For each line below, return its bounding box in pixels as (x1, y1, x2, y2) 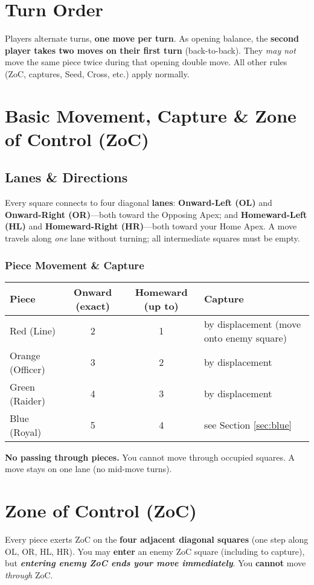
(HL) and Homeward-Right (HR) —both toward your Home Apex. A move (5, 220, 297, 232)
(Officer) (10, 362, 45, 376)
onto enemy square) (203, 330, 287, 345)
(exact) (75, 298, 110, 313)
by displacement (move (203, 316, 301, 331)
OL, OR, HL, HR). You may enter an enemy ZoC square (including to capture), (5, 545, 305, 557)
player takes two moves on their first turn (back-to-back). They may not (5, 43, 296, 56)
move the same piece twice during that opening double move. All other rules (5, 56, 287, 68)
